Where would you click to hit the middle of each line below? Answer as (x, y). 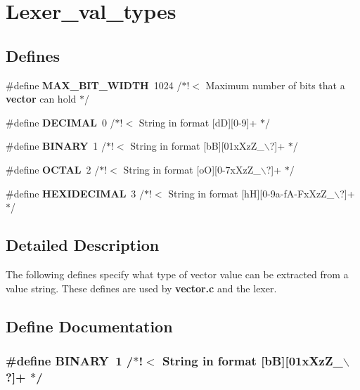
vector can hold (41, 99)
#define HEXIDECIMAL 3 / (75, 193)
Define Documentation (89, 326)
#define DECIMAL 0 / (60, 122)
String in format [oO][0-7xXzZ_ (192, 169)
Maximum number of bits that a (275, 85)
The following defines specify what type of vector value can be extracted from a (177, 274)
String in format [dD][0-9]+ (198, 122)
